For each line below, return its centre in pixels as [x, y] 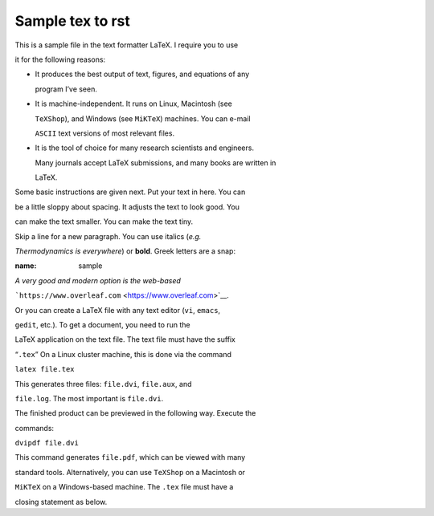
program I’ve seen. [66, 89]
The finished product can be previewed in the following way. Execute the [135, 413]
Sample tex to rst [72, 21]
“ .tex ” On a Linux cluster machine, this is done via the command [123, 354]
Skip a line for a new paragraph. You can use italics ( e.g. [108, 236]
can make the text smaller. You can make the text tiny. [104, 221]
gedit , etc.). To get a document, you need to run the [102, 324]
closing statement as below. [61, 502]
